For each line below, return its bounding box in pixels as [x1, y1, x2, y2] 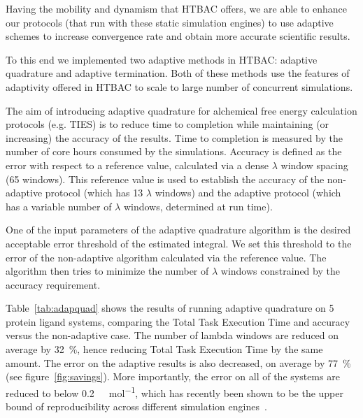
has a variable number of [6, 199, 112, 213]
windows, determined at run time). [123, 199, 273, 213]
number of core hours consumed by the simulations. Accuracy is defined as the [6, 144, 342, 159]
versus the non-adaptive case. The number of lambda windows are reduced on [6, 328, 339, 343]
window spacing [280, 157, 348, 172]
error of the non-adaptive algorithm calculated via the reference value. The [6, 250, 327, 264]
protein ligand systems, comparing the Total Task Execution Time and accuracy [6, 314, 350, 329]
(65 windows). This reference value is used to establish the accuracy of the [6, 171, 325, 186]
